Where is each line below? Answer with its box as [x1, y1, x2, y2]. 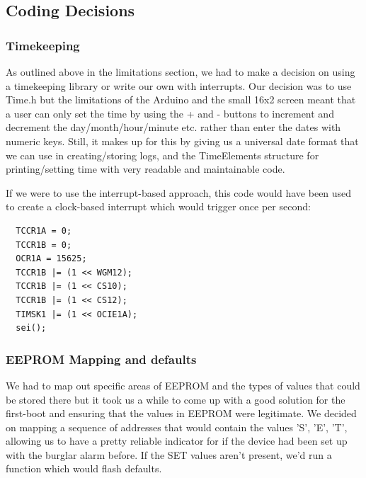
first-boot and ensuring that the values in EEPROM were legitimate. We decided [6, 406, 357, 421]
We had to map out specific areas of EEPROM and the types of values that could [6, 377, 360, 392]
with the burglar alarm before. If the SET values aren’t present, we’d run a [6, 447, 332, 462]
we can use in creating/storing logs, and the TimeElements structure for [6, 147, 319, 162]
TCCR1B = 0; [16, 239, 72, 250]
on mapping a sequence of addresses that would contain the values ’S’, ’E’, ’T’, [6, 419, 348, 434]
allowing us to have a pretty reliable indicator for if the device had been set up [6, 433, 348, 448]
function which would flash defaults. [6, 461, 162, 476]
